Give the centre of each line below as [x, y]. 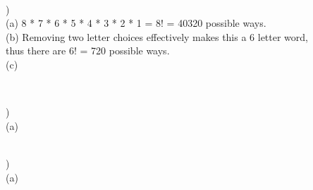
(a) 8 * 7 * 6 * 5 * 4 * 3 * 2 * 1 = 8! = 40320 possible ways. [136, 23]
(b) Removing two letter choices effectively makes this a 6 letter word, [157, 36]
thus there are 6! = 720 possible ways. [88, 51]
